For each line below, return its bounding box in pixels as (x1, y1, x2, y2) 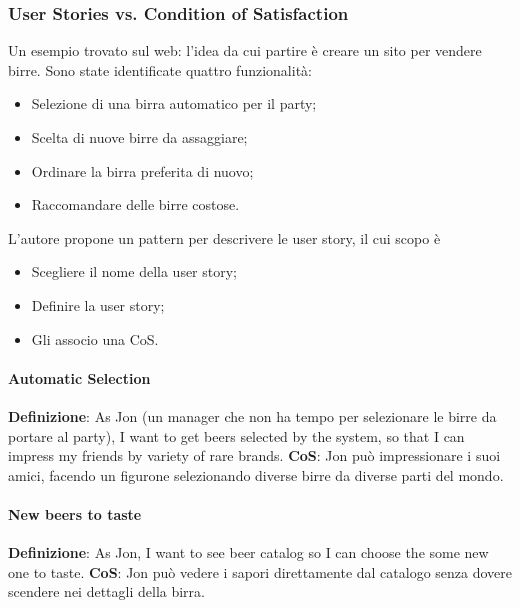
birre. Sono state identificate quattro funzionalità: (8, 59, 312, 80)
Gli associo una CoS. (31, 328, 159, 349)
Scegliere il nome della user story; (31, 261, 237, 282)
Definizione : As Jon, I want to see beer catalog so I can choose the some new (8, 542, 489, 563)
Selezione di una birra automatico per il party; (31, 93, 317, 114)
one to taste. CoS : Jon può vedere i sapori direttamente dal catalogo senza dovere (8, 561, 513, 582)
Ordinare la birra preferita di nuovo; (31, 160, 254, 181)
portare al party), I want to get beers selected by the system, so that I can (8, 425, 465, 446)
